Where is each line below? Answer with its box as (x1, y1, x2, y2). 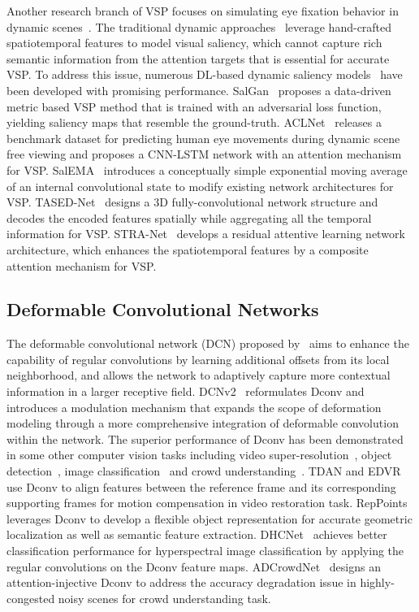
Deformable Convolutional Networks (6, 297, 319, 322)
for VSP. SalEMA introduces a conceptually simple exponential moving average (6, 161, 408, 178)
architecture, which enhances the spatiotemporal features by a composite (6, 241, 369, 258)
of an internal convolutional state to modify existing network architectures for (6, 177, 394, 194)
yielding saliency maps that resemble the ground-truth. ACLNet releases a (6, 114, 382, 131)
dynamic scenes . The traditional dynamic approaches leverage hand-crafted (6, 18, 392, 35)
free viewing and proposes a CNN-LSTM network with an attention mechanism (6, 145, 402, 163)
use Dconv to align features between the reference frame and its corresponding (6, 478, 396, 495)
